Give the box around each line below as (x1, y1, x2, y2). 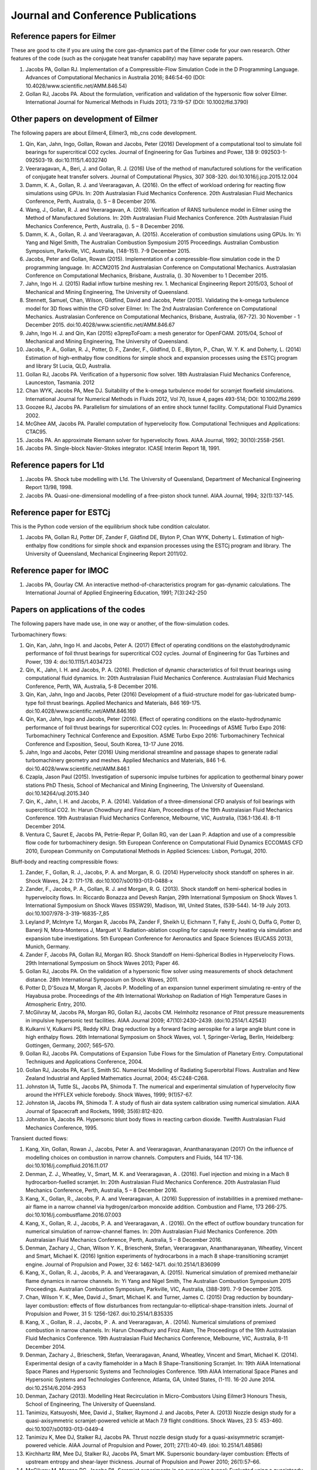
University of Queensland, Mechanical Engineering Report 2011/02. (25, 550, 188, 557)
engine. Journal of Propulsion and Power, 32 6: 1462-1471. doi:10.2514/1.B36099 (25, 1261, 220, 1268)
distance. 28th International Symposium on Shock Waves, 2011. (25, 976, 179, 983)
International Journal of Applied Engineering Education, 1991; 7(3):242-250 (25, 589, 207, 596)
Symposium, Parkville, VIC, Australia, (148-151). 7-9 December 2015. (25, 247, 191, 254)
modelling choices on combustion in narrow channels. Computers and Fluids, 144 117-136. (25, 1154, 244, 1161)
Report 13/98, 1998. (25, 484, 73, 491)
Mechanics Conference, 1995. (25, 1124, 98, 1131)
